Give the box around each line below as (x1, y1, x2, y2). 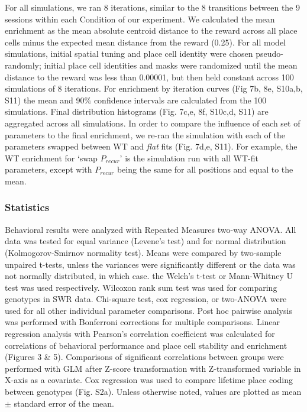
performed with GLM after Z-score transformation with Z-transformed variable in (5, 362, 301, 374)
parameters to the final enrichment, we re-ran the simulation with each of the (5, 128, 285, 141)
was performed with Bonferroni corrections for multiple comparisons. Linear (5, 316, 280, 328)
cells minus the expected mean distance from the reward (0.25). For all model (5, 35, 286, 48)
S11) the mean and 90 (5, 93, 85, 106)
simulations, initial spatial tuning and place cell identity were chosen (5, 47, 253, 60)
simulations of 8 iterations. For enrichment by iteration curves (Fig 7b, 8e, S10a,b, (5, 82, 303, 95)
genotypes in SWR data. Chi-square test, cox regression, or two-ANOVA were (5, 293, 287, 305)
